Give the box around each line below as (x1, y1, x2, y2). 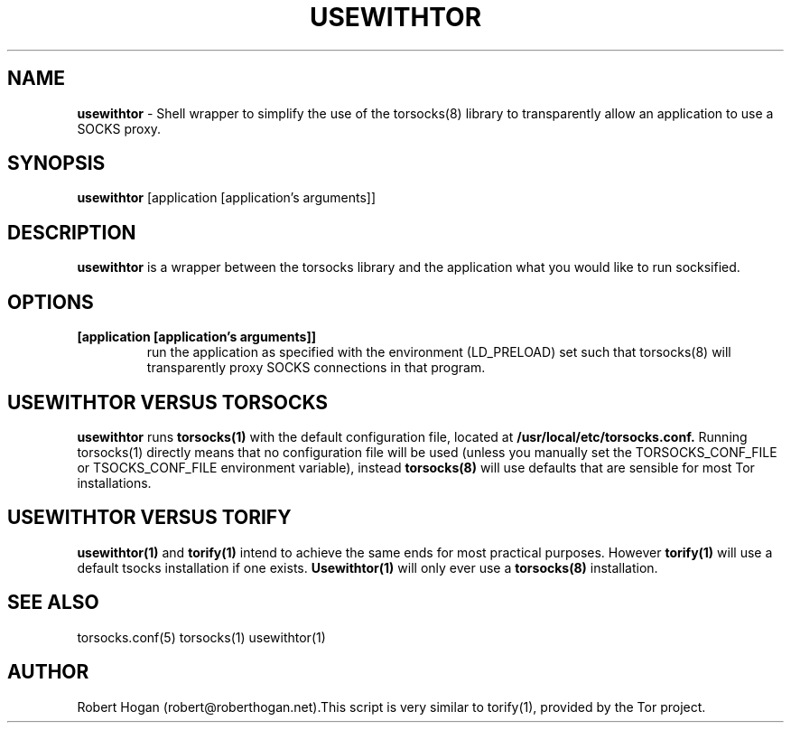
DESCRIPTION (7, 220, 136, 244)
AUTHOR (7, 660, 89, 684)
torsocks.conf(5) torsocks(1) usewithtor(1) (77, 629, 326, 645)
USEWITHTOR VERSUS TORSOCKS (7, 390, 329, 414)
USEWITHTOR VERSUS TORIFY (7, 506, 292, 529)
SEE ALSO (7, 591, 99, 614)
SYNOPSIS (7, 152, 106, 175)
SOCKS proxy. (77, 120, 162, 136)
